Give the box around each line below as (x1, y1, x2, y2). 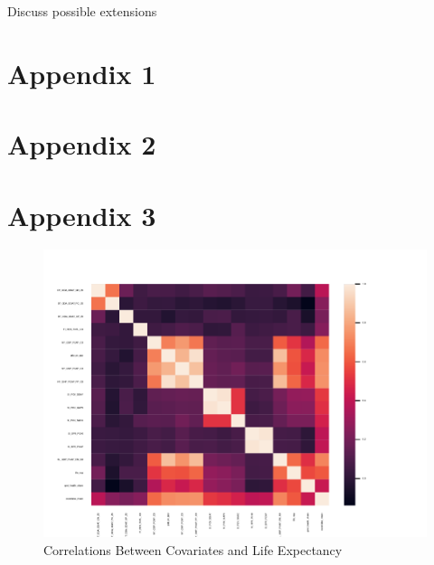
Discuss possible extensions (7, 2, 157, 20)
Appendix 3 (7, 196, 156, 233)
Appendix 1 (7, 54, 156, 91)
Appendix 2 (7, 126, 156, 163)
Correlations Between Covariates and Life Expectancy (43, 541, 343, 560)
